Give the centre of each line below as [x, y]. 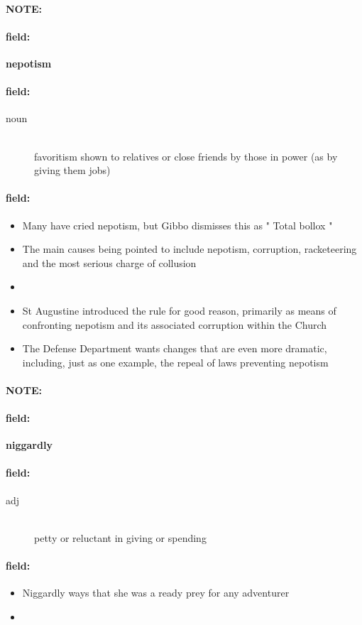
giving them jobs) [72, 170]
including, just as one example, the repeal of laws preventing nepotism [175, 362]
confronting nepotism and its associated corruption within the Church [175, 324]
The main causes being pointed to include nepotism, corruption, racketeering [190, 249]
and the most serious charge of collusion [109, 262]
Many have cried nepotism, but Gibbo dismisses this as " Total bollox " [177, 225]
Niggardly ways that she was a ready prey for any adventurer [156, 593]
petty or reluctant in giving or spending [120, 537]
